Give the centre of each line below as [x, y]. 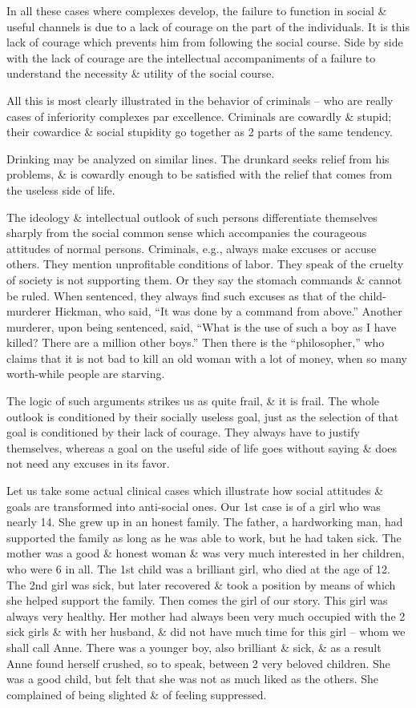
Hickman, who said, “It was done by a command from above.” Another [228, 311]
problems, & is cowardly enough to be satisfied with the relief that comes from [200, 174]
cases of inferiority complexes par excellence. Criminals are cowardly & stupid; [199, 116]
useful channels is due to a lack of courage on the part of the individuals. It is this [208, 26]
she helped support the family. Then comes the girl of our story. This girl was [197, 600]
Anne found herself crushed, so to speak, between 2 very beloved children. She [198, 663]
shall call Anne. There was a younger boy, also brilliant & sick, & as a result [194, 647]
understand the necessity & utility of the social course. [141, 73]
